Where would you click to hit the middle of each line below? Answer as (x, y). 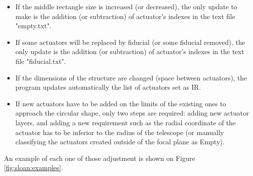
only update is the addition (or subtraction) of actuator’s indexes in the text (130, 51)
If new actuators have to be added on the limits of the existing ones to (121, 103)
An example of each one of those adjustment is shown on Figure (100, 158)
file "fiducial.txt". (41, 61)
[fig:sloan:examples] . (34, 167)
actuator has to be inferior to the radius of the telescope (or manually (120, 132)
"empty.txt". (33, 26)
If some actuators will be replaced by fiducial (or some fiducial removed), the (130, 42)
